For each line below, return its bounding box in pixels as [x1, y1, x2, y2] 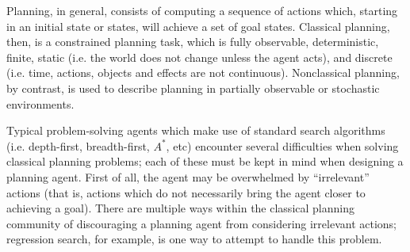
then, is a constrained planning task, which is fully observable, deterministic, [6, 33, 379, 50]
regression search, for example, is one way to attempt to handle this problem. [6, 231, 382, 247]
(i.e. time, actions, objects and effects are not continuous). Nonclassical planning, [6, 64, 400, 81]
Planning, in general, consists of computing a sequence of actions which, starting [6, 2, 398, 18]
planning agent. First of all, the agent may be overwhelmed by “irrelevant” [6, 168, 370, 185]
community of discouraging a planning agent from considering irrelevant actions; [6, 215, 397, 231]
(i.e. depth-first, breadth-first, [6, 137, 150, 154]
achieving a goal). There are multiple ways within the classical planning [6, 200, 354, 216]
